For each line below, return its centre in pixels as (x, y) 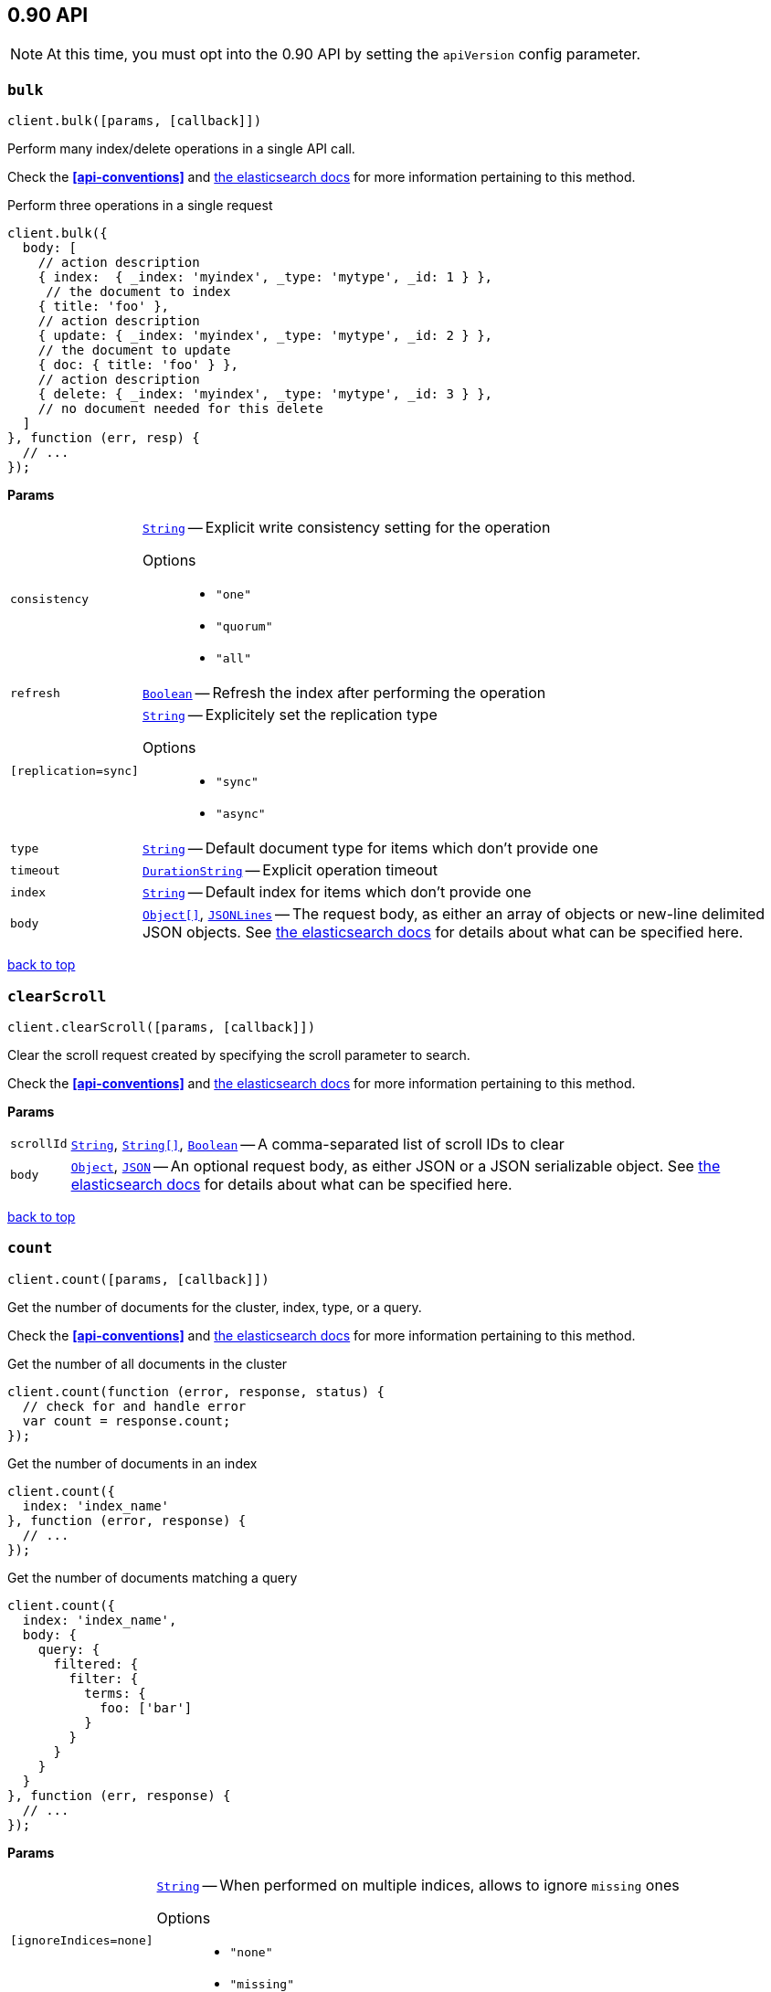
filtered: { (96, 1664)
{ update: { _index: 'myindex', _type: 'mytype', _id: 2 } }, (265, 336)
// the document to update (134, 350)
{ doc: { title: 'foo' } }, (138, 365)
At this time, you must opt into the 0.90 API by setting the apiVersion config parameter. (344, 54)
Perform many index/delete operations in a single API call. (181, 149)
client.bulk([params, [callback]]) (135, 121)
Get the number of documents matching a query (153, 1577)
